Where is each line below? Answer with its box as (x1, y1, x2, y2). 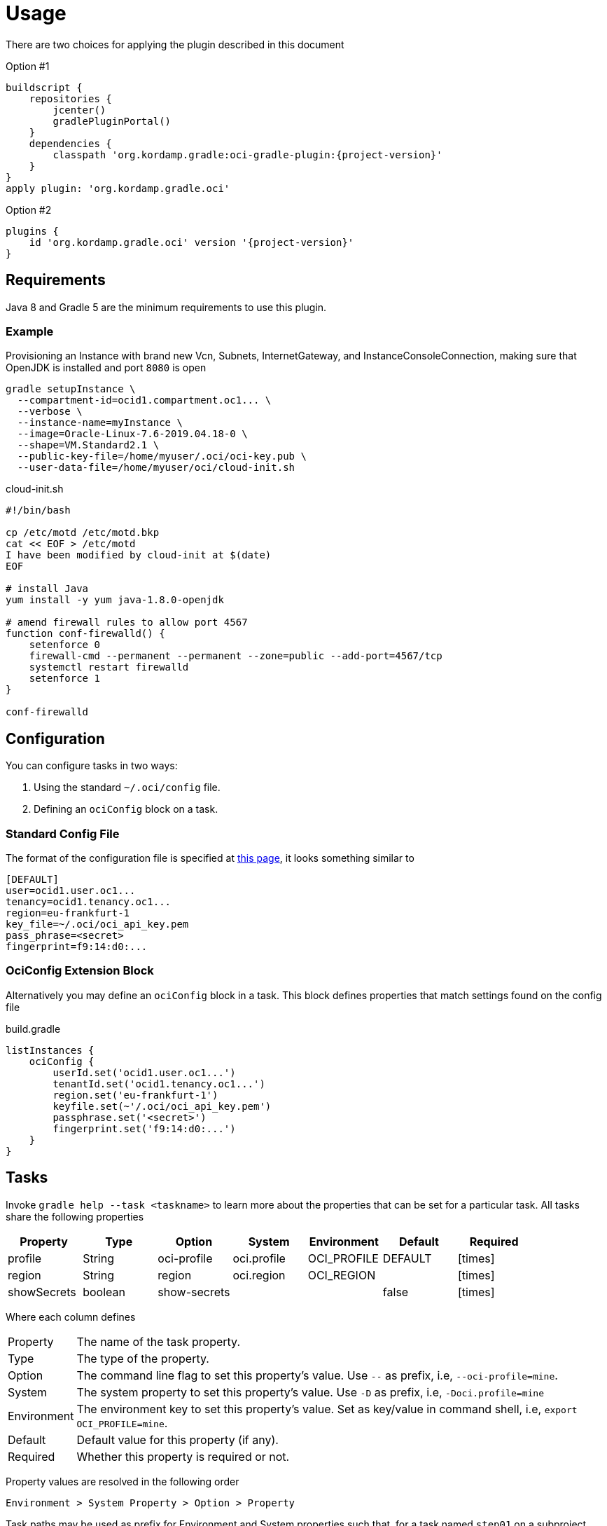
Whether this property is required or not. (76, 1449, 290, 1464)
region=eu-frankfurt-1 (6, 907, 130, 919)
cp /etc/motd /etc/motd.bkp (6, 527, 160, 539)
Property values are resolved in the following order (6, 1475, 239, 1487)
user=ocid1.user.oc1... (6, 884, 136, 896)
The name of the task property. (76, 1334, 240, 1349)
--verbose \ (17, 406, 83, 418)
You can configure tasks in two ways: (6, 759, 178, 772)
